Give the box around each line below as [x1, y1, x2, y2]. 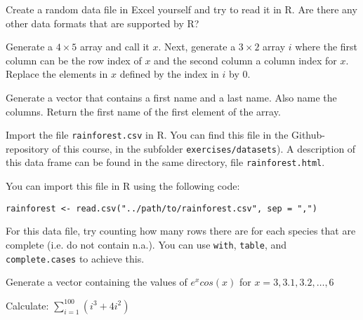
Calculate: [6, 298, 49, 312]
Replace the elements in [6, 67, 108, 81]
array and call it [79, 39, 150, 54]
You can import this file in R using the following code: [6, 179, 240, 193]
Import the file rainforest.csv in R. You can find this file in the [6, 127, 289, 142]
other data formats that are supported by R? [6, 15, 199, 30]
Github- [291, 127, 325, 142]
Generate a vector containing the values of [6, 274, 187, 289]
